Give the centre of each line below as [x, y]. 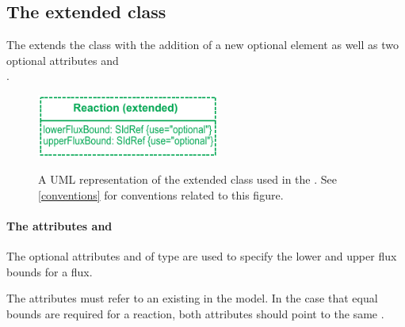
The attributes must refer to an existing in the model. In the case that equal [192, 298]
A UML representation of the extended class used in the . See [187, 179]
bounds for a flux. [50, 271]
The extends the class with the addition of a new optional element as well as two [202, 45]
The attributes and [59, 225]
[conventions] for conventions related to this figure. [161, 194]
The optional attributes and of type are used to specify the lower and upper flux [202, 256]
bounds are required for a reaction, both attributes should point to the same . [195, 313]
